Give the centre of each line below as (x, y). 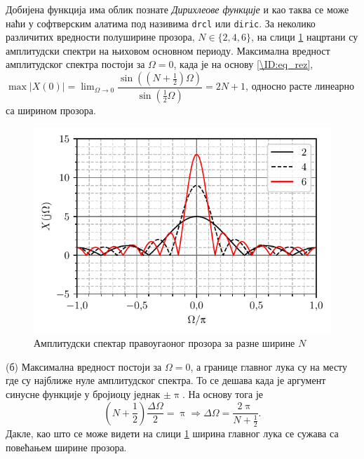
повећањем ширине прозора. (66, 447)
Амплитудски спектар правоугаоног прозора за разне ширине (164, 343)
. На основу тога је (223, 393)
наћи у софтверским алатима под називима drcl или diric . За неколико (161, 23)
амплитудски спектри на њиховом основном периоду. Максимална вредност (168, 50)
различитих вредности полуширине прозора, (100, 37)
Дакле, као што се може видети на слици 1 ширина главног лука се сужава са (172, 433)
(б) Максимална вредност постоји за (84, 366)
